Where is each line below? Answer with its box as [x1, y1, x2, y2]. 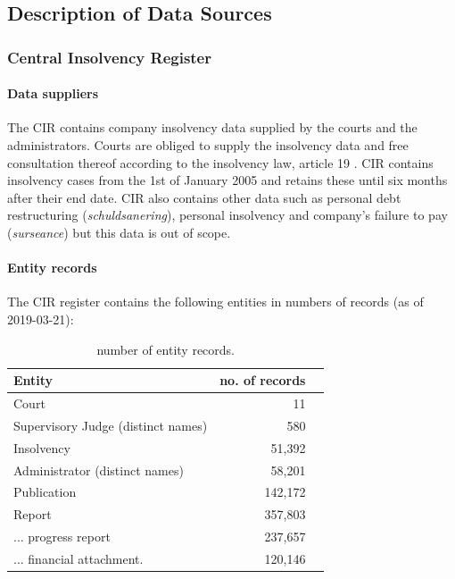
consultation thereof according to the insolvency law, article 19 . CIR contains [7, 153, 434, 172]
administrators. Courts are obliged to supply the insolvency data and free [7, 136, 409, 155]
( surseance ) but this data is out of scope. [7, 222, 231, 241]
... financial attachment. [13, 549, 144, 567]
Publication [13, 482, 77, 501]
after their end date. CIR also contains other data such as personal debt [7, 188, 401, 206]
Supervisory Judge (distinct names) [13, 415, 208, 434]
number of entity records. [96, 340, 236, 358]
